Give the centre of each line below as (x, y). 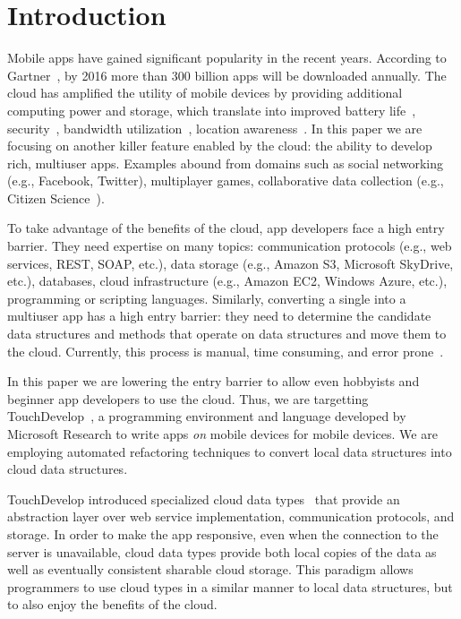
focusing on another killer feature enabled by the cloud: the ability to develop (220, 146)
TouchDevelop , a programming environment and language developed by (207, 416)
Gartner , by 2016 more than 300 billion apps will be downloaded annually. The (227, 75)
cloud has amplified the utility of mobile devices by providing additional (205, 93)
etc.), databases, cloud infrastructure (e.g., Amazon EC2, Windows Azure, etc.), (227, 281)
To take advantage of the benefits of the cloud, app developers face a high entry (226, 228)
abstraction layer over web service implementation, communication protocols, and (231, 516)
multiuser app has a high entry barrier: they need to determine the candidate (219, 316)
